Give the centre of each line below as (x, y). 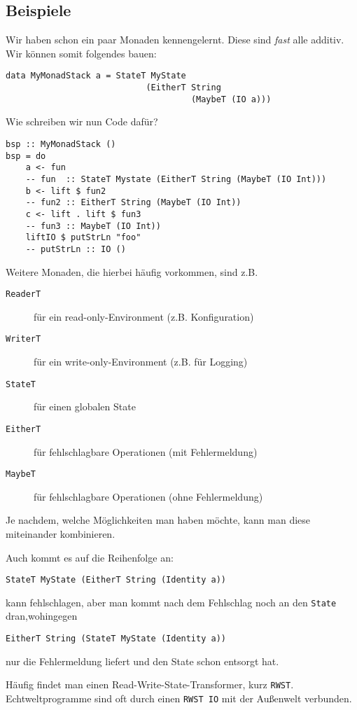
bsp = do (26, 156)
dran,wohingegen (42, 616)
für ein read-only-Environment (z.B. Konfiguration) (144, 316)
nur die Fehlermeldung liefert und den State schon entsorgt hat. (142, 661)
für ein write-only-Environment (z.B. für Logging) (141, 362)
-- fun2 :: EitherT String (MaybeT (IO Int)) (133, 203)
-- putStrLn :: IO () (76, 249)
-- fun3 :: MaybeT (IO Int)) (93, 226)
